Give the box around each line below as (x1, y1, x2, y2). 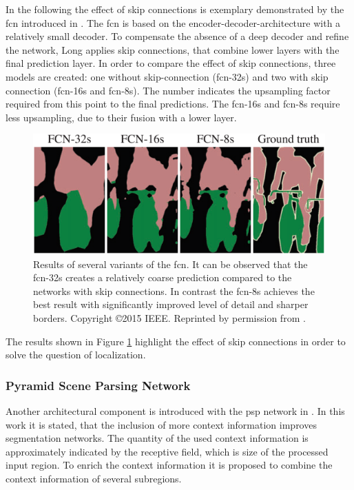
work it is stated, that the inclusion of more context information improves (6, 417, 317, 431)
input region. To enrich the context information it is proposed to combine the (6, 458, 333, 472)
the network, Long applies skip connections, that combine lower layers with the (6, 42, 340, 57)
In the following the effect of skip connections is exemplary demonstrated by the (6, 2, 344, 16)
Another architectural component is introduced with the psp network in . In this (6, 404, 345, 418)
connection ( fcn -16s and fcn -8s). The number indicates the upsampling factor (6, 83, 331, 97)
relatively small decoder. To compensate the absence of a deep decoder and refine (6, 29, 349, 43)
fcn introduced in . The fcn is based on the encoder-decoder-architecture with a (6, 15, 341, 30)
